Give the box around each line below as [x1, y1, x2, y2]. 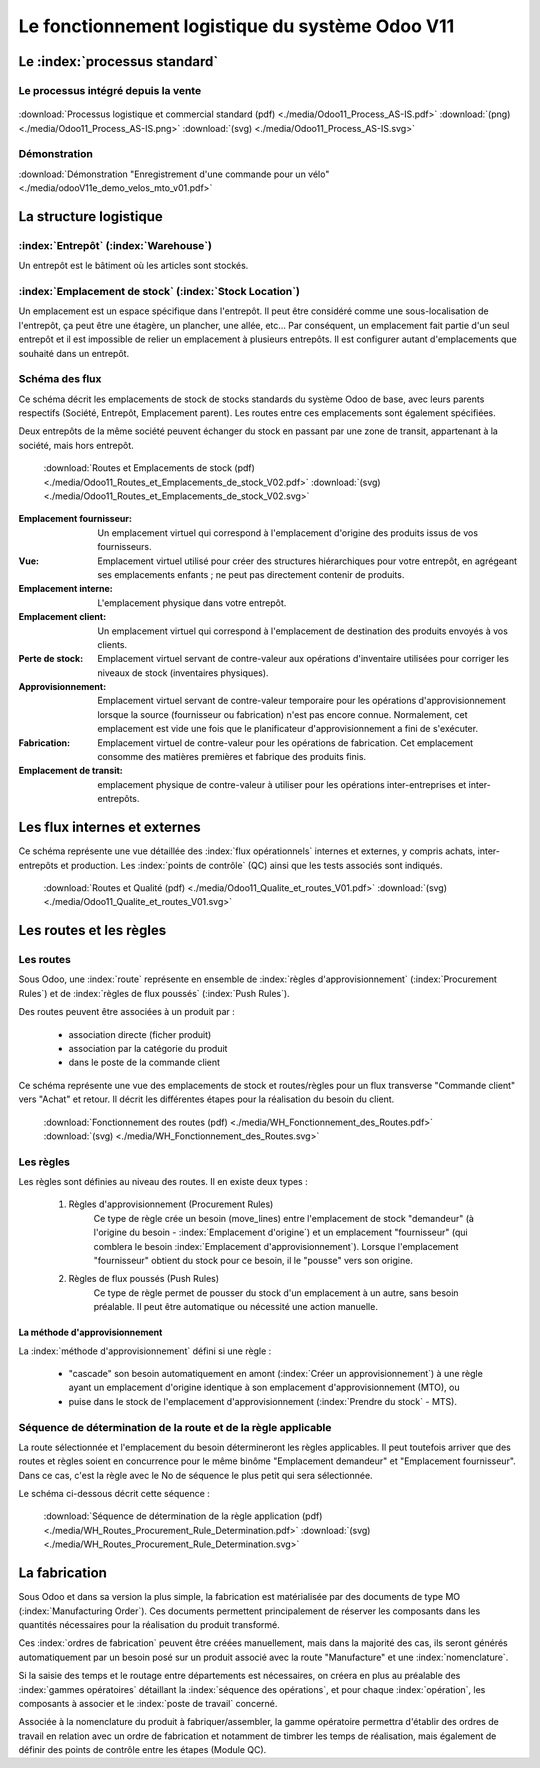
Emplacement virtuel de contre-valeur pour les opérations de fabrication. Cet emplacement [97, 736, 474, 749]
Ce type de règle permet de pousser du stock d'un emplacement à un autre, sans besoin [93, 1286, 459, 1299]
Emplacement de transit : [18, 765, 124, 777]
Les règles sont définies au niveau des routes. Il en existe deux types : [18, 1176, 309, 1188]
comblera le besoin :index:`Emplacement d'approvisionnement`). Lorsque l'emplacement [93, 1240, 459, 1252]
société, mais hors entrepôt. [18, 439, 134, 451]
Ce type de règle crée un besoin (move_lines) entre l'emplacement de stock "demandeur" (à [93, 1212, 475, 1224]
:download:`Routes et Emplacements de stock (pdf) [43, 462, 255, 474]
